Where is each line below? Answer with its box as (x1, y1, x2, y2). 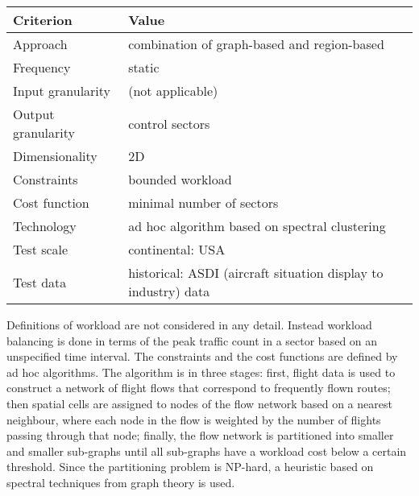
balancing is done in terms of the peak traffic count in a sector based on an (6, 332, 378, 349)
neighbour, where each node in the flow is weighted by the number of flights (6, 411, 381, 428)
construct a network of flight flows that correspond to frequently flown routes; (6, 379, 391, 396)
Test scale (13, 240, 68, 258)
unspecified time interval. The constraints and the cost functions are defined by (6, 348, 398, 365)
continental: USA (128, 240, 226, 258)
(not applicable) (128, 81, 218, 100)
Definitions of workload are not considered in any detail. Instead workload (6, 316, 372, 333)
